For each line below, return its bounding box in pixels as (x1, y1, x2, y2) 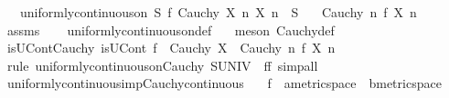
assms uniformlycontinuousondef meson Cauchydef (6, 20, 335, 39)
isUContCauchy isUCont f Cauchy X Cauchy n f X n (6, 38, 336, 57)
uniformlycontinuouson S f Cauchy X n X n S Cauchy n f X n (19, 3, 417, 21)
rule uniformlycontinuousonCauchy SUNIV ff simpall (6, 55, 318, 74)
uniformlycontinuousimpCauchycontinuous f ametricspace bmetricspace (6, 73, 442, 93)
